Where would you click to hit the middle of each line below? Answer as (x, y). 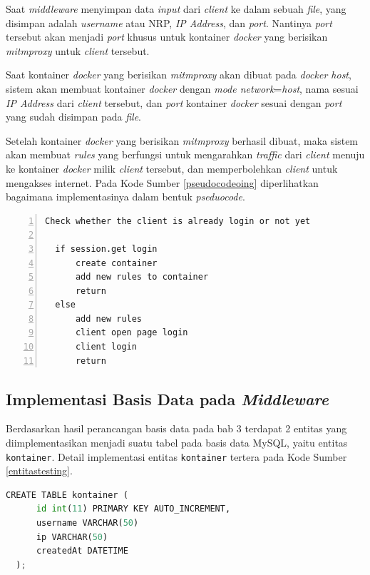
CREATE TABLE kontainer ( (67, 495)
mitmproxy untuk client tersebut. (78, 50)
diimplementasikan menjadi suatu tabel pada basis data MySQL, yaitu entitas (177, 443)
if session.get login (106, 249)
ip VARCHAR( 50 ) (72, 537)
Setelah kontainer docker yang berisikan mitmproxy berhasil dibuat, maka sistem (182, 140)
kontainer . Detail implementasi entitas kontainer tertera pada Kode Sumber (176, 456)
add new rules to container (142, 277)
